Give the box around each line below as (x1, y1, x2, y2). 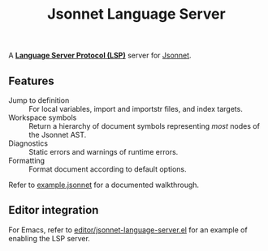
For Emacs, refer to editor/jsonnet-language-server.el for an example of (8, 224, 248, 235)
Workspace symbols (8, 113, 77, 122)
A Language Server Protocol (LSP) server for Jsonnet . (8, 50, 192, 61)
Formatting (8, 155, 45, 165)
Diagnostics (8, 138, 49, 148)
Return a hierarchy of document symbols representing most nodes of (28, 121, 260, 130)
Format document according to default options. (28, 164, 187, 174)
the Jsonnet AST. (28, 130, 87, 139)
